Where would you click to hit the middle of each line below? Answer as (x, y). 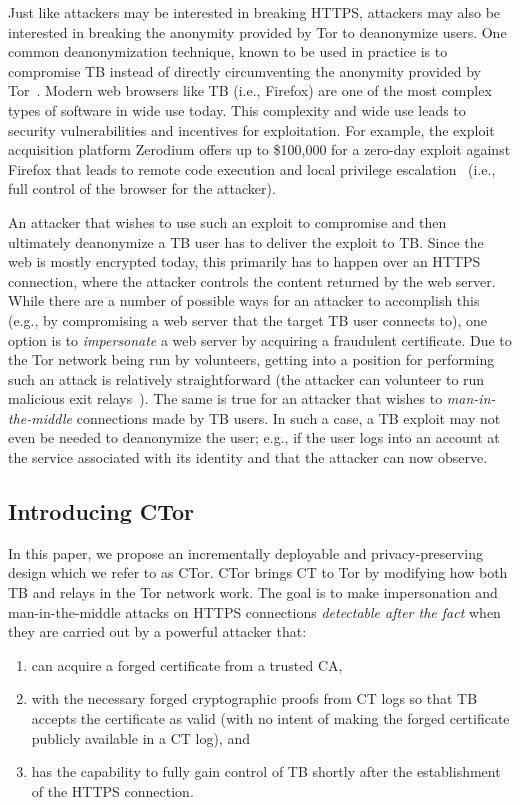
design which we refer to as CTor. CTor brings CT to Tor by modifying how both (258, 572)
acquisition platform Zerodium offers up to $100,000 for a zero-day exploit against (259, 149)
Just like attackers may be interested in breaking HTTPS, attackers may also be (254, 12)
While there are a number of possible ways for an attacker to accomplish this (244, 300)
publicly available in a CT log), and (140, 737)
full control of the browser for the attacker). (142, 188)
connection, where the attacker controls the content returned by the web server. (252, 280)
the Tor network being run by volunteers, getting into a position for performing (251, 359)
